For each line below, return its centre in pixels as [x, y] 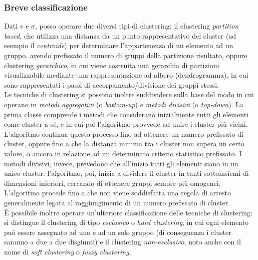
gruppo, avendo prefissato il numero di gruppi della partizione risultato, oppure [126, 55]
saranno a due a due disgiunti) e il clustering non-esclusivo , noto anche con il [122, 242]
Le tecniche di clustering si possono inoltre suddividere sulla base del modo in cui [129, 94]
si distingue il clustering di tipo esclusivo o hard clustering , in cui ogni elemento [126, 222]
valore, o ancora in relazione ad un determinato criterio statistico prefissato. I [123, 153]
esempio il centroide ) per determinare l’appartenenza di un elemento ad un [119, 45]
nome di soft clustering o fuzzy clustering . [68, 251]
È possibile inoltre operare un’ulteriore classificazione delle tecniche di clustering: [128, 212]
